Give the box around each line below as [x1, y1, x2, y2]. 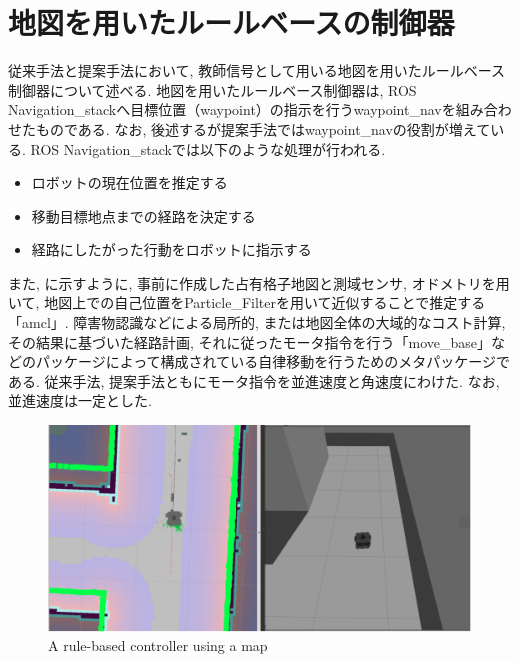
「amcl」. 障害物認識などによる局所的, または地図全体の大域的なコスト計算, [8, 312, 506, 333]
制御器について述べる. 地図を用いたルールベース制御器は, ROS [8, 79, 417, 100]
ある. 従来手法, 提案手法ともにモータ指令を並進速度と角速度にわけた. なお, [8, 370, 500, 391]
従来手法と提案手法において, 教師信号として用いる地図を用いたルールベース [8, 60, 506, 81]
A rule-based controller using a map [48, 635, 268, 656]
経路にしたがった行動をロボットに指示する [31, 239, 312, 260]
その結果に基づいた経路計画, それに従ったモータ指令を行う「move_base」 [8, 331, 492, 352]
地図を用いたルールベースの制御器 [8, 2, 455, 43]
